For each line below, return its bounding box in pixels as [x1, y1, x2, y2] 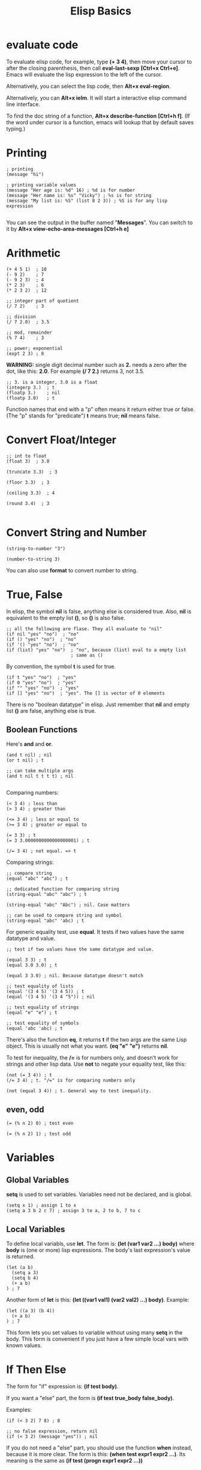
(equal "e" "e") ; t [6, 1010, 58, 1016]
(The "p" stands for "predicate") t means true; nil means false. [6, 411, 161, 419]
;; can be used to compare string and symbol [6, 913, 122, 919]
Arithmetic [6, 246, 61, 260]
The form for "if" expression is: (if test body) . [6, 1383, 119, 1390]
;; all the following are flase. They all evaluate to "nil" [6, 625, 163, 632]
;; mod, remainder [6, 330, 52, 336]
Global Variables [6, 1175, 69, 1185]
